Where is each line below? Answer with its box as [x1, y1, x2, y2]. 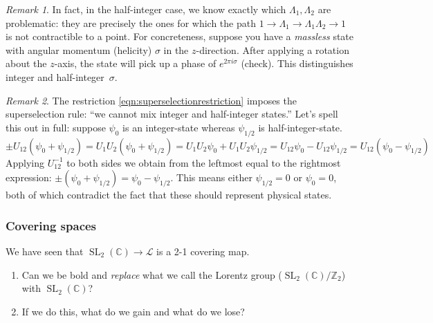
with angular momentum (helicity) [6, 42, 152, 57]
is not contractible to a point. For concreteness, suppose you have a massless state [6, 29, 354, 44]
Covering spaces [6, 216, 97, 234]
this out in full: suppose [6, 120, 106, 134]
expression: [6, 170, 52, 185]
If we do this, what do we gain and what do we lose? [21, 304, 245, 318]
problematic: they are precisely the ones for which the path [6, 15, 256, 30]
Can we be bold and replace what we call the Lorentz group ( [21, 267, 282, 282]
